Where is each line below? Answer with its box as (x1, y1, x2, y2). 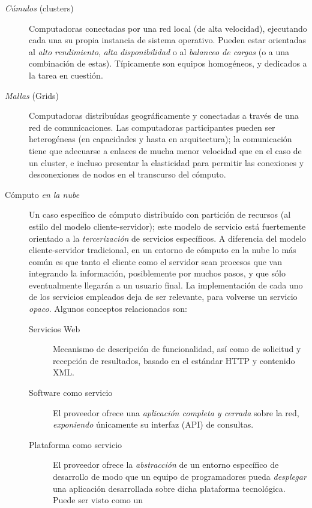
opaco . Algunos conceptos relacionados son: (29, 302, 187, 315)
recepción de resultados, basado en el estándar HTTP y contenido (53, 354, 295, 366)
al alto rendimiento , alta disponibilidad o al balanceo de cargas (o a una (29, 45, 290, 58)
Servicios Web (29, 322, 80, 335)
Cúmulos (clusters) (5, 2, 74, 14)
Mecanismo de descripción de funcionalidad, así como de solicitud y (53, 342, 301, 355)
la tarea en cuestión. (29, 68, 103, 81)
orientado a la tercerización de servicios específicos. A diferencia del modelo (29, 232, 306, 244)
